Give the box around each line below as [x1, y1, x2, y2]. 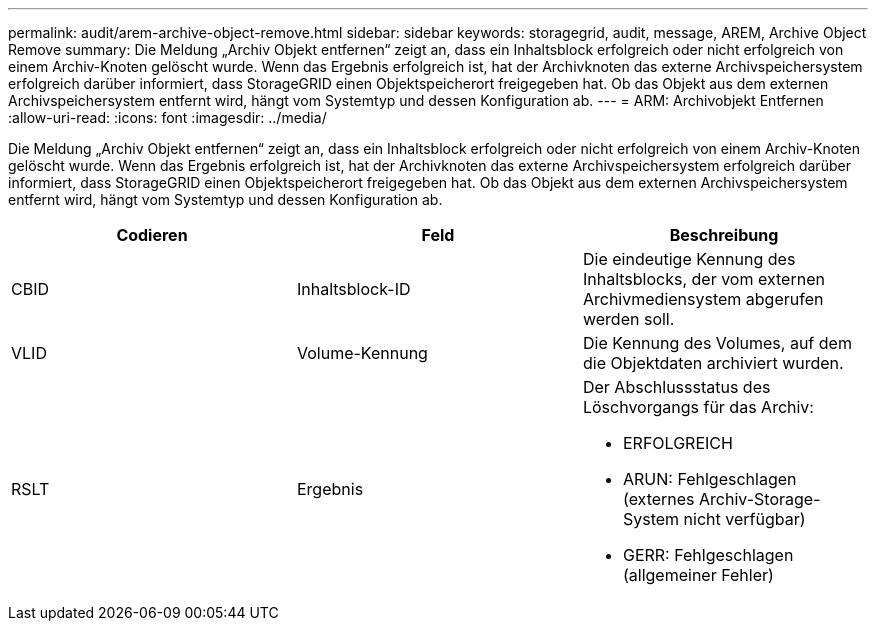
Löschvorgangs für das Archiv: [582, 397, 814, 417]
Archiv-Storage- [699, 489, 821, 509]
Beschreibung [669, 225, 779, 245]
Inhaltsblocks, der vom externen [582, 269, 825, 289]
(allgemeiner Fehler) [622, 565, 774, 585]
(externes [622, 489, 695, 509]
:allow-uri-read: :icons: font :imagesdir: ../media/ [8, 109, 327, 126]
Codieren [116, 225, 188, 245]
